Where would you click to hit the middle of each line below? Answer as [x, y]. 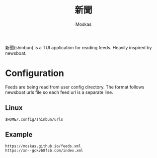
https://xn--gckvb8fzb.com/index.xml [44, 150]
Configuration [35, 73]
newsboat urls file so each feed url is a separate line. [59, 92]
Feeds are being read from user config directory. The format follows [75, 87]
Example [19, 135]
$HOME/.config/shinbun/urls [34, 119]
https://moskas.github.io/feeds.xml [43, 146]
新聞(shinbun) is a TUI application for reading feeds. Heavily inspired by [78, 47]
